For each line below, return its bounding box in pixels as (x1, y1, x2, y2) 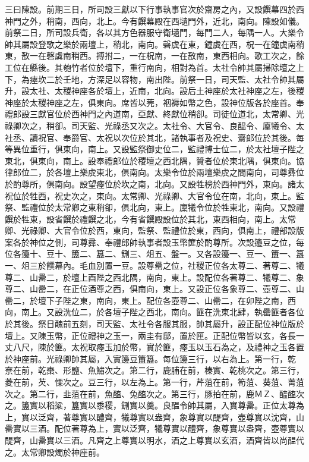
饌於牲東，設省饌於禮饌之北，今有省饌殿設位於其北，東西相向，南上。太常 (5, 212, 296, 225)
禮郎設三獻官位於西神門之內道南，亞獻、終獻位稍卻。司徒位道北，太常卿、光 (5, 108, 304, 120)
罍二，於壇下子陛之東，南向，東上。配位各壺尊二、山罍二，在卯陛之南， (5, 294, 288, 306)
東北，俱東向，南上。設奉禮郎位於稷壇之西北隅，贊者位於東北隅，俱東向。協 (5, 154, 304, 166)
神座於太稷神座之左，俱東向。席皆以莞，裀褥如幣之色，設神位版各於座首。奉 (5, 96, 304, 108)
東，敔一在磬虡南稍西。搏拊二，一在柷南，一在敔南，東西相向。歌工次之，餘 (5, 49, 304, 62)
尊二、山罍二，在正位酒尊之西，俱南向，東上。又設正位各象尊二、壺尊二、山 (5, 282, 304, 295)
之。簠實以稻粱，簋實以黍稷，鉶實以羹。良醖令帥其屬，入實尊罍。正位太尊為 (5, 399, 304, 411)
